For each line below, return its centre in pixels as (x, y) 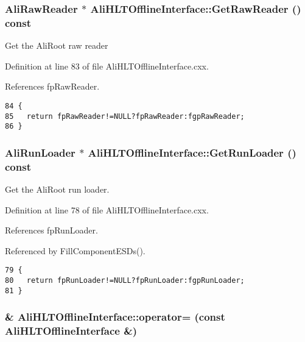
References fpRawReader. (52, 86)
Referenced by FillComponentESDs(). (75, 250)
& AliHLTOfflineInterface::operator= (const (115, 317)
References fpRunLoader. (51, 230)
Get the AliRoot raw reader (57, 45)
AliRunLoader (40, 152)
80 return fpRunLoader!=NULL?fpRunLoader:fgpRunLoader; (125, 281)
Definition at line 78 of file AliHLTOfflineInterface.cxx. (107, 209)
